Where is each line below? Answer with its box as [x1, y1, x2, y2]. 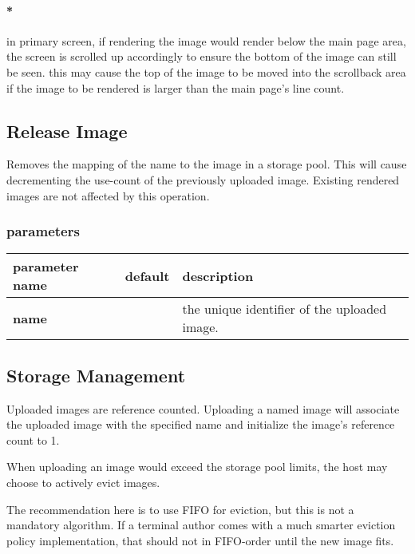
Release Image [6, 118, 128, 143]
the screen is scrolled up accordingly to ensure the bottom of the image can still [6, 48, 397, 65]
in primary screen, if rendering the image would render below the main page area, [6, 32, 406, 49]
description [182, 266, 254, 285]
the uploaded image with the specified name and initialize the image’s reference [6, 416, 395, 433]
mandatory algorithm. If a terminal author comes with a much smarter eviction [6, 516, 396, 533]
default [125, 266, 170, 285]
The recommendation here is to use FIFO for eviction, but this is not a [6, 501, 354, 517]
